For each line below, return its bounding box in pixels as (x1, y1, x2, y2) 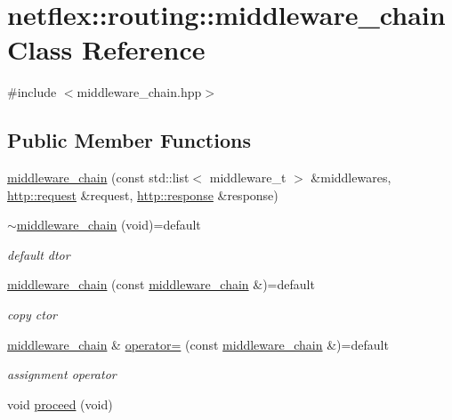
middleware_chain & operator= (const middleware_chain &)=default (7, 335, 389, 353)
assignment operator (7, 365, 117, 384)
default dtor (7, 245, 70, 263)
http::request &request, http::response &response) (7, 185, 278, 204)
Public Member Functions (7, 126, 251, 154)
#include (7, 83, 57, 101)
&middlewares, (311, 168, 391, 187)
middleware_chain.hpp (77, 83, 202, 101)
